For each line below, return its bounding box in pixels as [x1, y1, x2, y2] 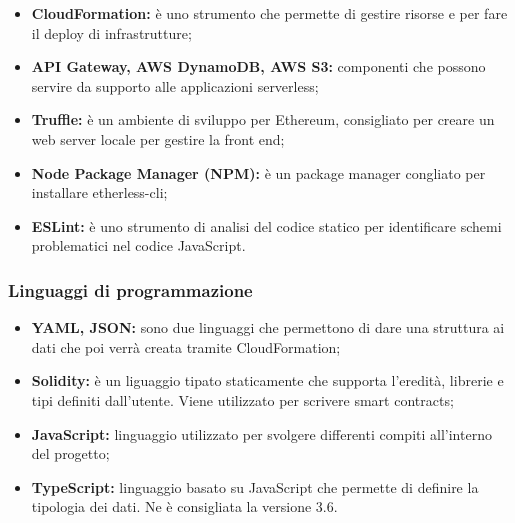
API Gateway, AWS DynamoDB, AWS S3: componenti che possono [31, 56, 486, 77]
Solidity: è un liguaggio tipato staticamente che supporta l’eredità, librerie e [31, 370, 504, 391]
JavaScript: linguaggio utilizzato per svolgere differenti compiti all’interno [31, 423, 492, 444]
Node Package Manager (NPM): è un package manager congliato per [31, 162, 486, 183]
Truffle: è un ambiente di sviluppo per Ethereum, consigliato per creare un [31, 109, 495, 130]
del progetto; [31, 443, 110, 464]
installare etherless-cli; [31, 182, 168, 203]
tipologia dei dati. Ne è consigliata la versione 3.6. [31, 496, 338, 517]
